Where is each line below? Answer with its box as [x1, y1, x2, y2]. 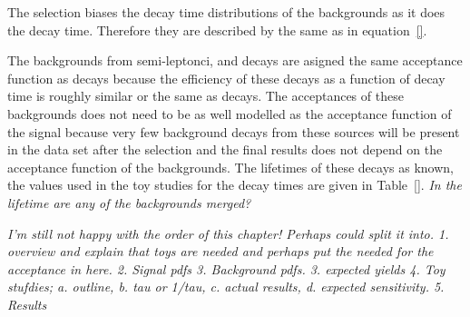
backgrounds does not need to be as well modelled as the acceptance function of [7, 104, 452, 123]
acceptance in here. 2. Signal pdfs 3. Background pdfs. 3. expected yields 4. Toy [7, 259, 446, 278]
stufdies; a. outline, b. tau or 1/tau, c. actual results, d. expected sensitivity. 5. [7, 277, 445, 296]
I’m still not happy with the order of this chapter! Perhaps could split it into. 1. [7, 223, 449, 243]
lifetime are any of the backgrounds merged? [7, 193, 251, 212]
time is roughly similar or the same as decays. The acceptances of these [7, 86, 404, 105]
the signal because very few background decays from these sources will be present [7, 122, 460, 141]
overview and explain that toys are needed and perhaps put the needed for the [7, 242, 434, 261]
